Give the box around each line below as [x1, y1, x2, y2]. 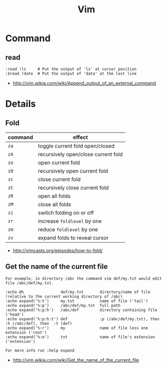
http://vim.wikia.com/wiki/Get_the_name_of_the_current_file [12, 357, 139, 363]
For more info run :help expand [5, 348, 75, 353]
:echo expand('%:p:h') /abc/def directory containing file [5, 307, 158, 312]
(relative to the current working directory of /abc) [5, 294, 123, 299]
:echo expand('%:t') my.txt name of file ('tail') [5, 298, 148, 304]
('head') [5, 312, 24, 317]
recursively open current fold [38, 168, 108, 174]
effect [72, 134, 88, 141]
